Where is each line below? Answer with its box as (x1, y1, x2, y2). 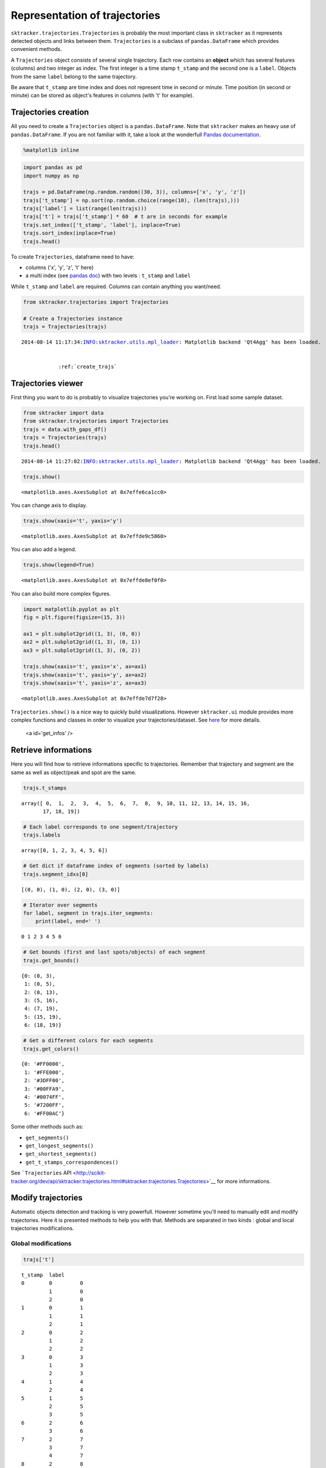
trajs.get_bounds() (23, 957, 79, 964)
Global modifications (11, 1240, 72, 1248)
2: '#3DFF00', (24, 1078, 65, 1084)
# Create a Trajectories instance (23, 315, 123, 322)
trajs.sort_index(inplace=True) (23, 230, 117, 237)
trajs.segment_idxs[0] (23, 871, 89, 877)
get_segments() (25, 1134, 70, 1141)
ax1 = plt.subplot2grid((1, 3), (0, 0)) (23, 630, 141, 637)
